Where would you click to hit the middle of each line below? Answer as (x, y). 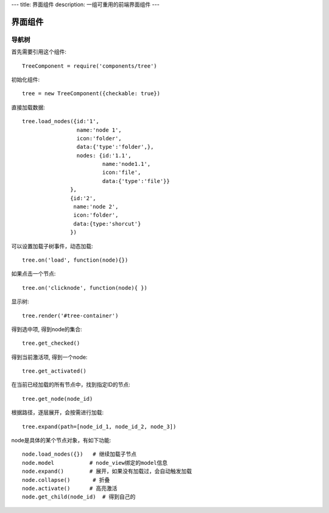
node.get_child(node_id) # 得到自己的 (79, 497)
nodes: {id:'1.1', (104, 155)
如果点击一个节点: (34, 274)
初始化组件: (26, 79)
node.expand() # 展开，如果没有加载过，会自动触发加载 (107, 472)
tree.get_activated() (54, 371)
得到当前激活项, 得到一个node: (49, 357)
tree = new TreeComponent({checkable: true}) (91, 94)
